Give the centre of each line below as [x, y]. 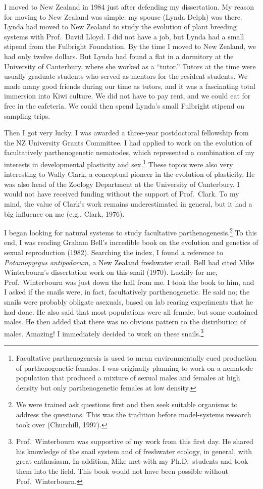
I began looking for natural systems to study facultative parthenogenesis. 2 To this [130, 232]
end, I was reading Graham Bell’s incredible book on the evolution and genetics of [131, 242]
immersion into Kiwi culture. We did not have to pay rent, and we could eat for [127, 96]
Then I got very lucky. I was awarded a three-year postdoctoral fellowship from [126, 133]
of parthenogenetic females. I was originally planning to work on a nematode [135, 368]
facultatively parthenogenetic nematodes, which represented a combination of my [129, 152]
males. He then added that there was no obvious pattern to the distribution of [125, 322]
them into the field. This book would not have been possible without [122, 471]
